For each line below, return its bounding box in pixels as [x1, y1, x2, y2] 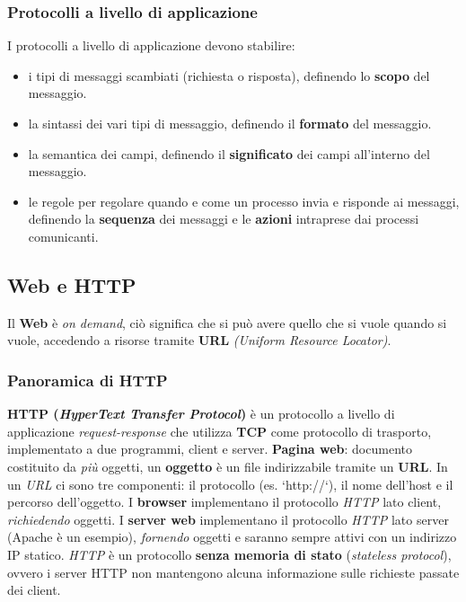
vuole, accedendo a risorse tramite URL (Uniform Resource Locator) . [7, 331, 391, 350]
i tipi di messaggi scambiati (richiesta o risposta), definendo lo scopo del [28, 66, 430, 84]
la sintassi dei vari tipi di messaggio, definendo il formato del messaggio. [28, 114, 432, 132]
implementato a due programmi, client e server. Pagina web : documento [7, 439, 412, 458]
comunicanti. [28, 226, 99, 245]
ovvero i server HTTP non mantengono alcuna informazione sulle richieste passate [7, 562, 460, 581]
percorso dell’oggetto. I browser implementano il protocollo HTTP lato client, [7, 492, 442, 511]
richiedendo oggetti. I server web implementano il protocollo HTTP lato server [7, 509, 449, 528]
